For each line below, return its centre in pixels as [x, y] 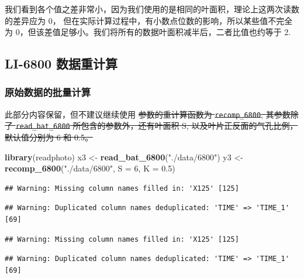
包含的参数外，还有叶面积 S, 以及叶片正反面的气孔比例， [189, 126]
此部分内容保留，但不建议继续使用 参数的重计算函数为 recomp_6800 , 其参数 [148, 114]
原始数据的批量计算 [48, 92]
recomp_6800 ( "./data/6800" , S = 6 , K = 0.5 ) [90, 168]
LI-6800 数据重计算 [61, 64]
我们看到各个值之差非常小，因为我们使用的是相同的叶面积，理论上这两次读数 [152, 9]
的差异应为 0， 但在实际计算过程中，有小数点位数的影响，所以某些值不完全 [149, 20]
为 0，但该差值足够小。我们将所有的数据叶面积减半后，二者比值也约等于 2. [148, 32]
